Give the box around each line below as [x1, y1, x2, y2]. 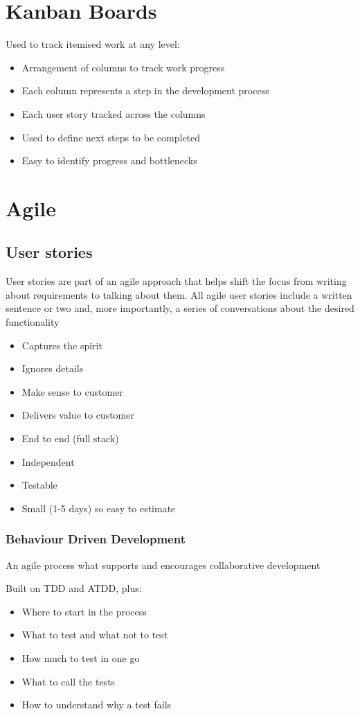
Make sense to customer [21, 384, 123, 399]
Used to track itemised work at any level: [6, 37, 180, 51]
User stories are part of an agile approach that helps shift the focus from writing [6, 274, 347, 288]
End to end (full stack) [21, 431, 119, 446]
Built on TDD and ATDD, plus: [6, 581, 142, 595]
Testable [21, 478, 57, 492]
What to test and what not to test [21, 627, 168, 642]
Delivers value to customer [21, 408, 134, 422]
